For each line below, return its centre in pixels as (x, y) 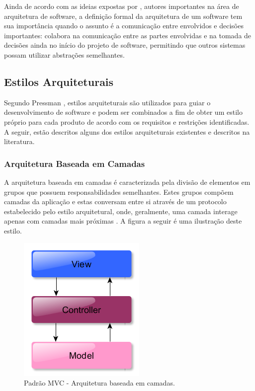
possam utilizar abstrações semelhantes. (64, 54)
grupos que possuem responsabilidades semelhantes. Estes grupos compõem (119, 192)
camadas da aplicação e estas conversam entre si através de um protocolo (115, 201)
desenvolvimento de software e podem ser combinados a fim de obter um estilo (123, 112)
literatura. (19, 141)
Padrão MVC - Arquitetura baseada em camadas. (99, 383)
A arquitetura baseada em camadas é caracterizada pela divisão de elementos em (127, 182)
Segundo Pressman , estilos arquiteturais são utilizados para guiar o (107, 102)
